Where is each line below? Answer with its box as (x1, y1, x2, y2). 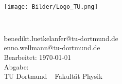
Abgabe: (4, 61, 29, 71)
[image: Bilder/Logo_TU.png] (4, 3, 98, 10)
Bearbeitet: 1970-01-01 (4, 52, 71, 62)
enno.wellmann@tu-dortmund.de (4, 42, 100, 53)
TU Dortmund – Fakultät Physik (4, 71, 103, 81)
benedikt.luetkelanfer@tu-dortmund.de (4, 33, 119, 43)
